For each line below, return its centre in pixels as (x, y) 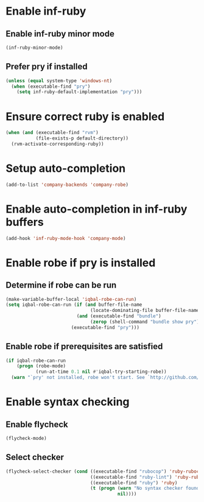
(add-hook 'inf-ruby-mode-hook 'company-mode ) (66, 238)
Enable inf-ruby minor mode (60, 34)
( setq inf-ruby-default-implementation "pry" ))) (79, 92)
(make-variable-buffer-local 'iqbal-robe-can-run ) (71, 299)
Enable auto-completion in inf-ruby (97, 209)
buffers (25, 222)
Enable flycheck (37, 424)
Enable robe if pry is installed (81, 263)
